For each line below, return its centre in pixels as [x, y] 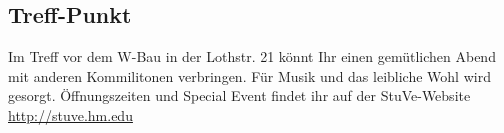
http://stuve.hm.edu [70, 114]
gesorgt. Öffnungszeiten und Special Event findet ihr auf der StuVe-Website [239, 95]
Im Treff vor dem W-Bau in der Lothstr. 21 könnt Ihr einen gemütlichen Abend [252, 56]
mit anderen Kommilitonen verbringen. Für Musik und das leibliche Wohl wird [249, 75]
